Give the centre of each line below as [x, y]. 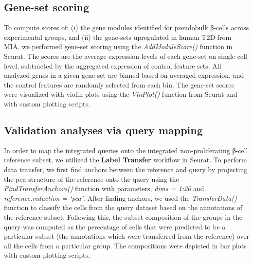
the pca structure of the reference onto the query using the [91, 179]
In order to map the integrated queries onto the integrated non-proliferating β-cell [126, 150]
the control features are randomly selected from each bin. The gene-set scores [119, 84]
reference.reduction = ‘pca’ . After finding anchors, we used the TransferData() [120, 198]
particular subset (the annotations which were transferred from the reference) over [126, 236]
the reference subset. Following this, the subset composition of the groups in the [123, 217]
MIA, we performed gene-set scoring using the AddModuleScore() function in [118, 46]
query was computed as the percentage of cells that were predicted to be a [115, 226]
